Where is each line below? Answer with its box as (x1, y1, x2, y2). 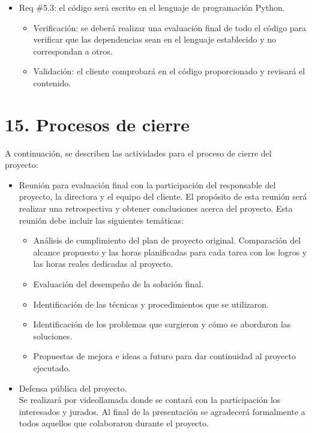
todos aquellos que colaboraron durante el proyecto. (19, 417, 209, 429)
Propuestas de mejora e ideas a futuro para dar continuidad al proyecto (33, 350, 296, 362)
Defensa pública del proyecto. (19, 381, 127, 394)
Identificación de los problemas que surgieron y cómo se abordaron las (33, 318, 291, 330)
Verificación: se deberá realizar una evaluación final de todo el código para (33, 21, 307, 34)
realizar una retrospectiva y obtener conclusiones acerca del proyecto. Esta (19, 202, 293, 215)
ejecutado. (33, 362, 71, 374)
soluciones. (33, 329, 73, 342)
